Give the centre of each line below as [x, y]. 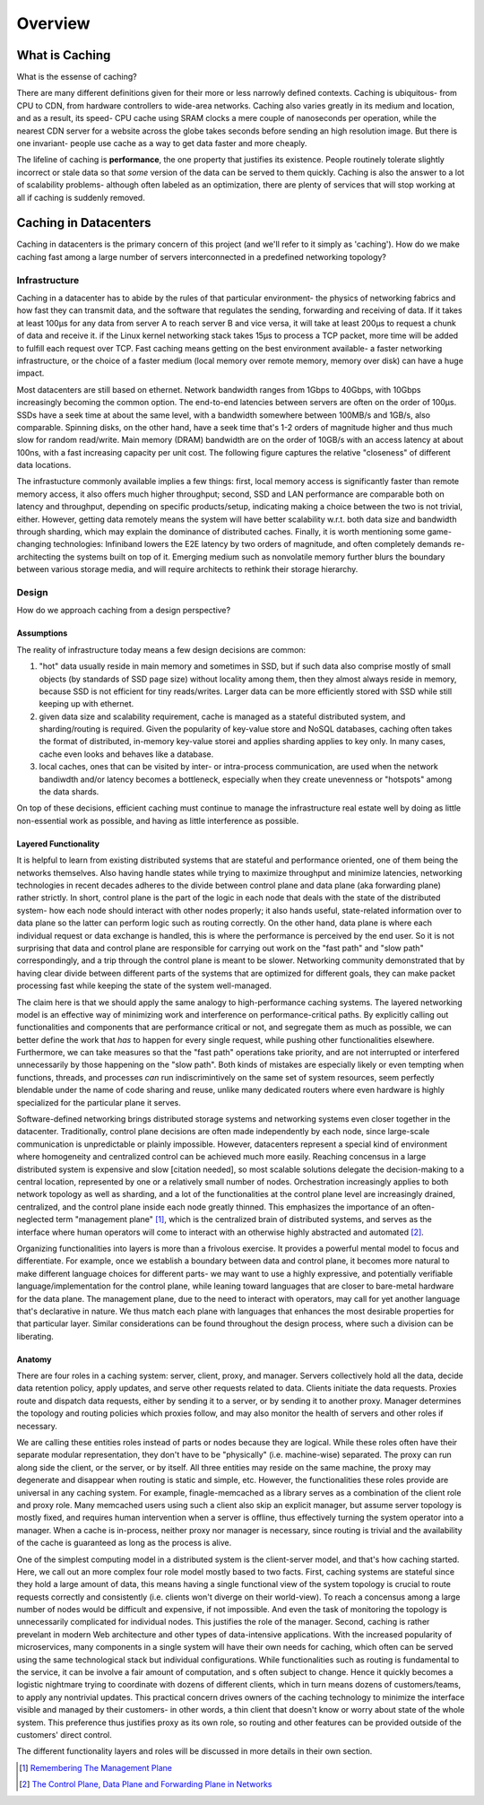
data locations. [44, 465]
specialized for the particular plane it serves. [99, 1102]
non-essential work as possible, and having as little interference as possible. [158, 820]
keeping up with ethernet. [86, 704]
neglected [35, 1219]
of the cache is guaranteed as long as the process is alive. [124, 1543]
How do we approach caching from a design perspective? [124, 611]
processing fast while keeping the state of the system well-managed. [144, 985]
